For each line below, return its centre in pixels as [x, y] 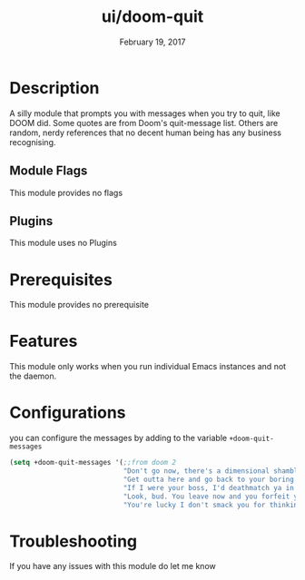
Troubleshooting [74, 541]
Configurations [68, 413]
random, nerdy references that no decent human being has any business [145, 133]
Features [44, 341]
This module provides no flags [66, 192]
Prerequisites [61, 280]
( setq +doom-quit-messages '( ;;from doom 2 [93, 463]
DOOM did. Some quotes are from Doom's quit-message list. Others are [144, 123]
